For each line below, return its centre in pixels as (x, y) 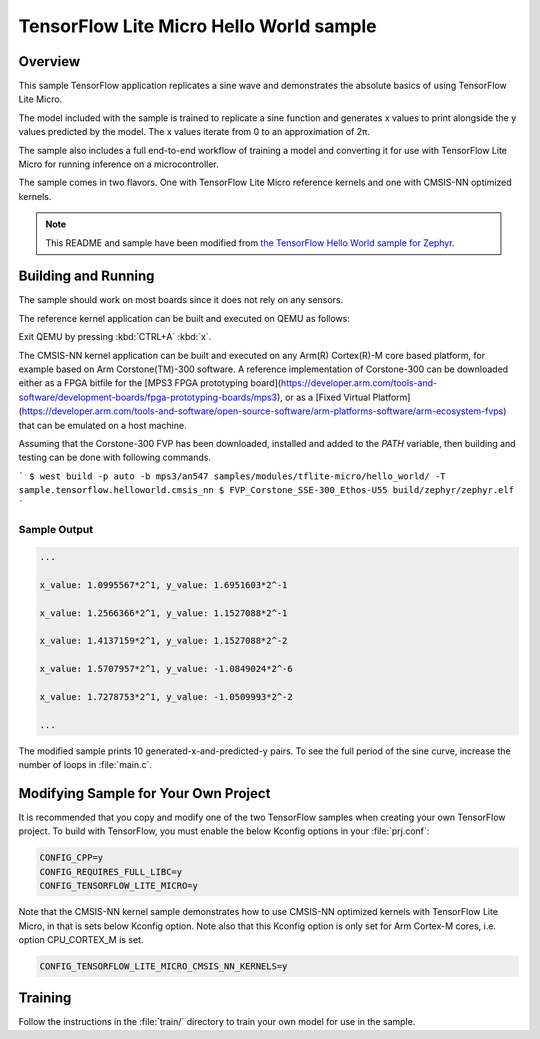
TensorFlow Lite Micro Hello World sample (197, 26)
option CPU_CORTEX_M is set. (81, 939)
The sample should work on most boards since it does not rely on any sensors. (181, 300)
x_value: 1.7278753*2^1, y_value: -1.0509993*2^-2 (166, 697)
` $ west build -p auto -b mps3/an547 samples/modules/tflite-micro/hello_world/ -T (232, 476)
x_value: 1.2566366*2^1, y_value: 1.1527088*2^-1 (163, 613)
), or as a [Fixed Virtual (323, 397)
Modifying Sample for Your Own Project (144, 793)
